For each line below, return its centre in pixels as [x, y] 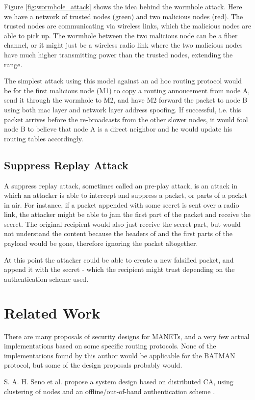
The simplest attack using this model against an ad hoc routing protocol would [123, 81]
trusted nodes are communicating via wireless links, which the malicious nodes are [127, 26]
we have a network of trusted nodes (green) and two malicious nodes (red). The [124, 16]
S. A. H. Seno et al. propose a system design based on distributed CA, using [119, 381]
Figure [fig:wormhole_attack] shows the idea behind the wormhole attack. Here [123, 6]
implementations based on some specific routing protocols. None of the [110, 346]
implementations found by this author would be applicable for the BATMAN [120, 355]
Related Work [52, 312]
